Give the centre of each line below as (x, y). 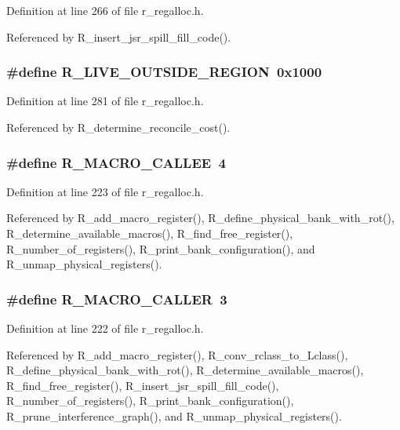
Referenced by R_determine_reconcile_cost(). (118, 127)
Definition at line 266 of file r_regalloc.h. (105, 10)
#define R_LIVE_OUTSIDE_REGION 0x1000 (164, 72)
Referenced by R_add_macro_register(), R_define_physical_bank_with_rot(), (200, 218)
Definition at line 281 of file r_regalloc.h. (105, 101)
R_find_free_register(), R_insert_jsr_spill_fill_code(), (143, 385)
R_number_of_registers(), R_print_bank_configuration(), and (161, 248)
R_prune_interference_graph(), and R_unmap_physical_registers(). (174, 415)
